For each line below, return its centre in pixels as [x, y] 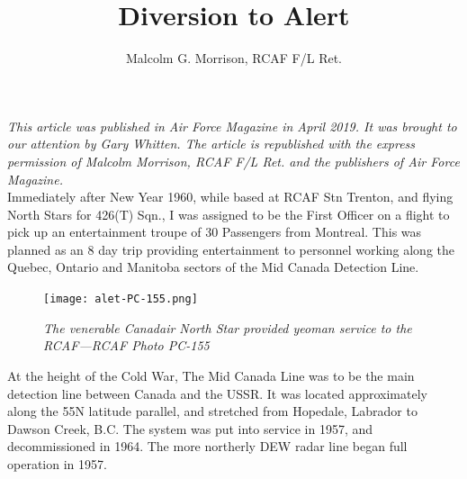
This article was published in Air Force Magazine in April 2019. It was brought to [232, 126]
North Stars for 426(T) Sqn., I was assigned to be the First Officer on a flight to [229, 214]
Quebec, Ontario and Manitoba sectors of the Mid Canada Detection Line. [213, 267]
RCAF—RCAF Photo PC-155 [126, 345]
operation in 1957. [57, 463]
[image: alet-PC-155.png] [121, 299]
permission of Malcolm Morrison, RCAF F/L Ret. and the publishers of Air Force [233, 161]
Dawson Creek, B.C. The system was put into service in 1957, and [190, 428]
